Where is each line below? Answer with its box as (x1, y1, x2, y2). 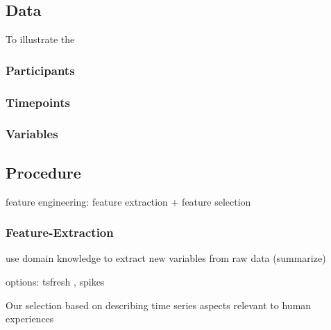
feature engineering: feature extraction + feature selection (6, 194, 251, 208)
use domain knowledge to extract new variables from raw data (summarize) (6, 251, 326, 265)
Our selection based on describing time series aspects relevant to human (6, 297, 312, 312)
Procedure (6, 161, 81, 183)
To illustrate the (6, 32, 75, 47)
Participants (6, 61, 75, 79)
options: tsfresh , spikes (6, 274, 105, 288)
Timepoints (6, 93, 70, 110)
